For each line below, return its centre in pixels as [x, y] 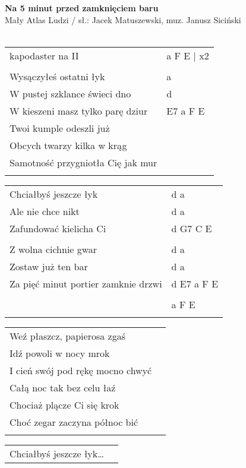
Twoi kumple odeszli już [60, 128]
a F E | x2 [188, 55]
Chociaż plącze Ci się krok [64, 404]
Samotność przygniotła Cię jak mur [83, 162]
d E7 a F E [195, 283]
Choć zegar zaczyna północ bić [74, 422]
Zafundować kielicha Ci [58, 228]
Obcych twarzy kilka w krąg [68, 145]
